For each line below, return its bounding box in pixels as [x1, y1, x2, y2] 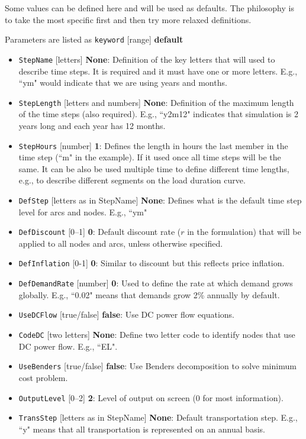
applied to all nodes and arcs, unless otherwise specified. [18, 237, 223, 249]
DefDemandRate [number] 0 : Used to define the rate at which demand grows [18, 277, 293, 289]
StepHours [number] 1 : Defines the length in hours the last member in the [18, 139, 288, 151]
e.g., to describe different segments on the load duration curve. [18, 174, 246, 186]
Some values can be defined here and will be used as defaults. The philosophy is [5, 2, 294, 14]
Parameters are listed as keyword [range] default [5, 33, 183, 46]
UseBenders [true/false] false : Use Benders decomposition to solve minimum [18, 360, 297, 372]
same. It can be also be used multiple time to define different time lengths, [18, 162, 289, 175]
